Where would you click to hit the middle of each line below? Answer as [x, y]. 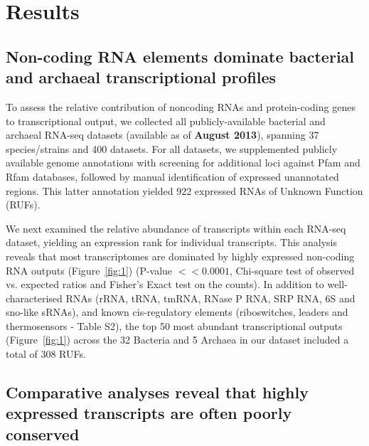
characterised [34, 298]
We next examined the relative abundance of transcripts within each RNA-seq [176, 228]
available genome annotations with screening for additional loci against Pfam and [183, 163]
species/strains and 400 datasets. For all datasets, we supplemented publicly [172, 148]
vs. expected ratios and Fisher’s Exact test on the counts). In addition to [165, 284]
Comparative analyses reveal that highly [157, 392]
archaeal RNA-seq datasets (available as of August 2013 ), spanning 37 [162, 135]
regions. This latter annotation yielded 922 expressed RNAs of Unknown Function [184, 190]
